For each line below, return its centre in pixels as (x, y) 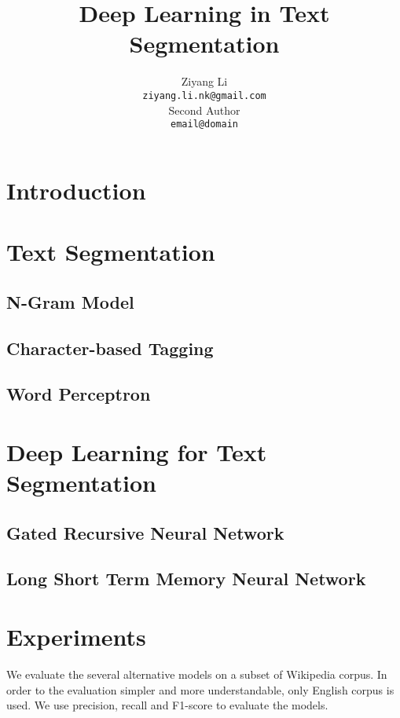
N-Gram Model (70, 301)
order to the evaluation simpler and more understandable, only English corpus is (200, 689)
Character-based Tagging (110, 348)
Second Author (204, 110)
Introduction (76, 190)
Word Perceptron (79, 394)
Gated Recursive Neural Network (145, 532)
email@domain (204, 125)
